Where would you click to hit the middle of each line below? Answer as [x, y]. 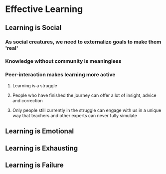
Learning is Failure [34, 165]
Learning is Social [33, 28]
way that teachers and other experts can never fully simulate [75, 115]
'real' [12, 48]
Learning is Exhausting [42, 148]
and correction [28, 100]
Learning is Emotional [40, 131]
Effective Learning [44, 9]
